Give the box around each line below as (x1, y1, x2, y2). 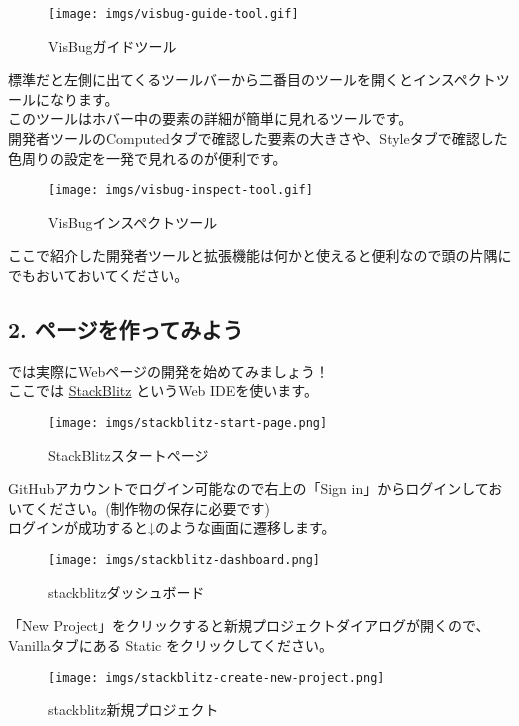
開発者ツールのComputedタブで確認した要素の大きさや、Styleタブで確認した (8, 128, 508, 149)
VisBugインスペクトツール (48, 211, 218, 232)
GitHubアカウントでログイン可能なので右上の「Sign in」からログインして (8, 478, 489, 499)
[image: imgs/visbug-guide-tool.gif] (48, 7, 299, 21)
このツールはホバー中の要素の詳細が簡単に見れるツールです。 (8, 108, 413, 129)
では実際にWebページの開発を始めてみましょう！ (8, 360, 329, 381)
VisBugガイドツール (48, 35, 177, 56)
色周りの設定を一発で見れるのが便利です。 (8, 147, 287, 168)
